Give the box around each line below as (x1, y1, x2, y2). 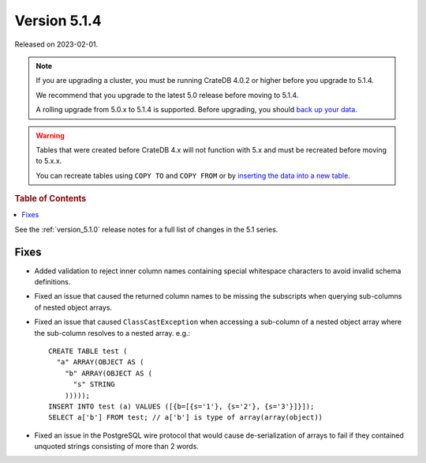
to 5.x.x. (35, 156, 62, 166)
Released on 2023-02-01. (14, 40, 99, 49)
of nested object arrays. (34, 303, 113, 312)
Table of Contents (14, 194, 87, 205)
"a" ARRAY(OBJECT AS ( (56, 358, 144, 367)
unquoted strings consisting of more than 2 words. (34, 442, 199, 451)
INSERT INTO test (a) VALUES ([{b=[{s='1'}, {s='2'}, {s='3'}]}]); (48, 401, 315, 411)
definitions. (34, 277, 71, 287)
